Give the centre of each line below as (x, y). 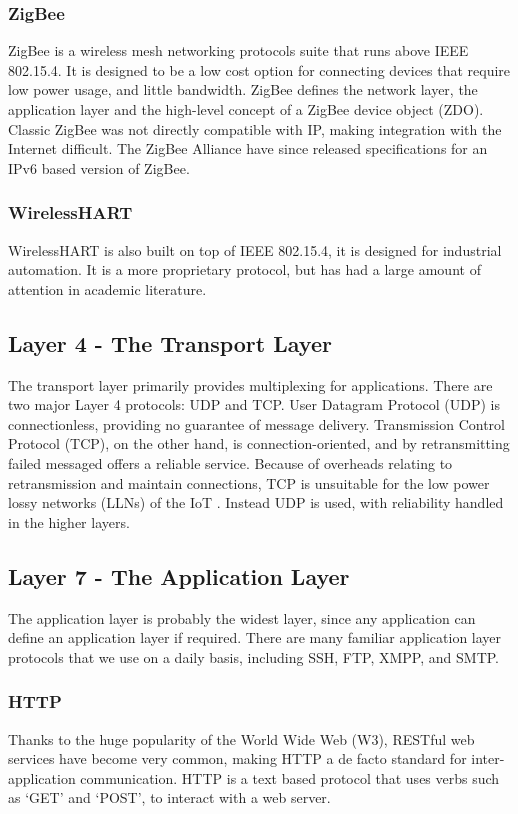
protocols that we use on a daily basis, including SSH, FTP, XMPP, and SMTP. (254, 656)
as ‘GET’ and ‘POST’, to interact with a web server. (169, 797)
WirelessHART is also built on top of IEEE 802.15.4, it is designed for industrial (255, 249)
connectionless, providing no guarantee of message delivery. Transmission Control (256, 423)
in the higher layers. (69, 521)
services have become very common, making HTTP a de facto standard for (237, 758)
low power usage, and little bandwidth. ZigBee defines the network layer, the (243, 89)
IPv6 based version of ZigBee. (99, 167)
